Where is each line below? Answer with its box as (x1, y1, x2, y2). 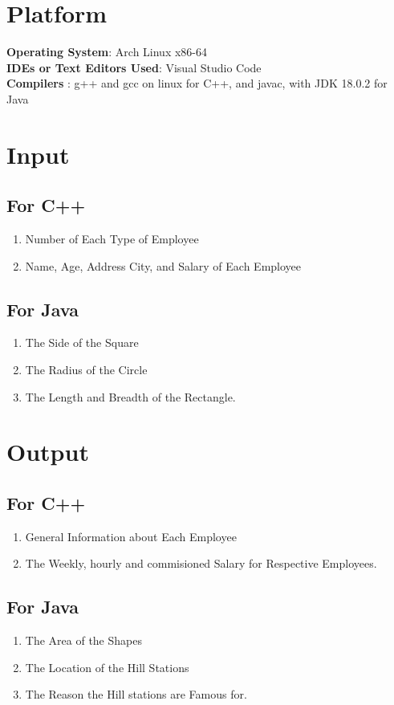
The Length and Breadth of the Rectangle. (25, 388, 236, 405)
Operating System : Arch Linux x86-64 (6, 43, 208, 60)
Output (6, 435, 89, 468)
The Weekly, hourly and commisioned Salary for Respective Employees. (25, 555, 377, 572)
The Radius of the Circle (25, 361, 148, 378)
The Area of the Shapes (25, 632, 142, 649)
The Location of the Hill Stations (25, 658, 189, 675)
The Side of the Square (25, 334, 139, 351)
